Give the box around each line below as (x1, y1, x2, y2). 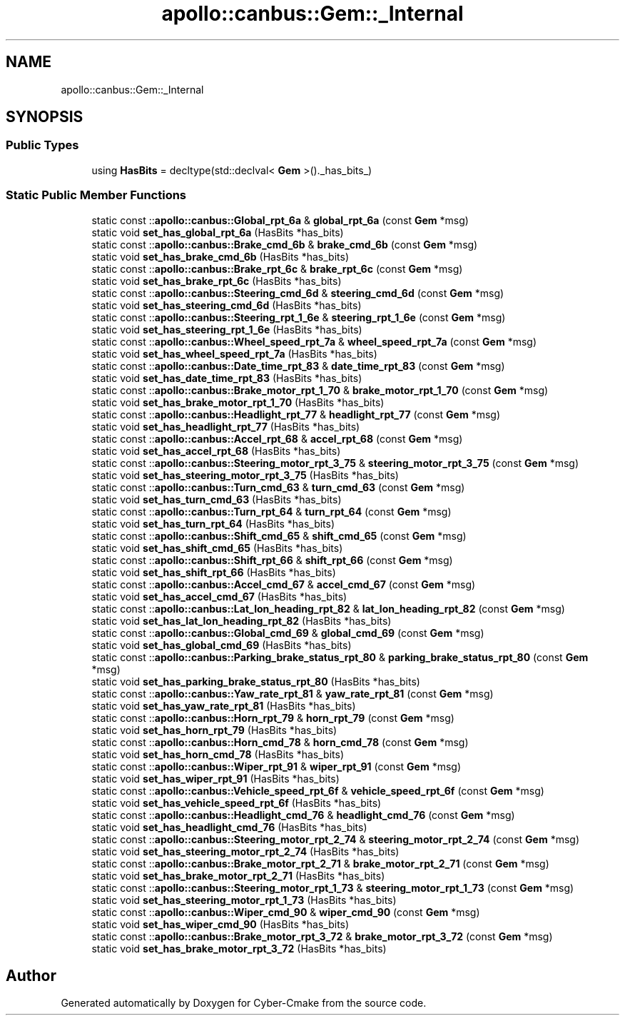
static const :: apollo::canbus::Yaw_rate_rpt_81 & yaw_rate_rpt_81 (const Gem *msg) (91, 687, 494, 700)
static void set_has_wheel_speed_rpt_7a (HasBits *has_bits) (91, 347, 377, 360)
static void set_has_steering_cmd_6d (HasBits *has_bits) (91, 298, 362, 311)
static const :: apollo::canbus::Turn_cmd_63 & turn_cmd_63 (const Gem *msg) (91, 481, 465, 493)
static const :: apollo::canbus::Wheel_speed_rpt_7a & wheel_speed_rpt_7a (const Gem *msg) (91, 335, 537, 348)
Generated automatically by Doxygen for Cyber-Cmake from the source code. (61, 997, 427, 1010)
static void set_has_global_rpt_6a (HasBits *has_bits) (91, 226, 344, 238)
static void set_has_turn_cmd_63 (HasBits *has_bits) (91, 493, 342, 506)
